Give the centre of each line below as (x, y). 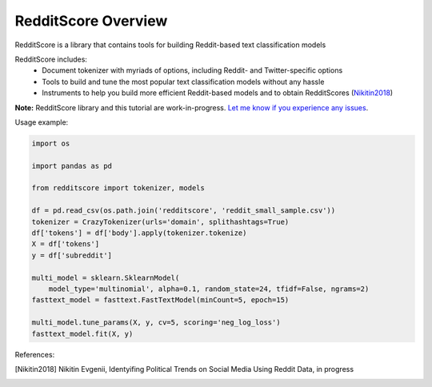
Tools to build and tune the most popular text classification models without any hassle (183, 82)
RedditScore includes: (51, 59)
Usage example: (42, 122)
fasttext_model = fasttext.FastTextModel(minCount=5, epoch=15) (160, 300)
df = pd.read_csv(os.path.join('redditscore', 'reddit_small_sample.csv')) (184, 211)
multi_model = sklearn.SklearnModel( (106, 277)
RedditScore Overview (91, 21)
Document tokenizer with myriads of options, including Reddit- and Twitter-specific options (192, 70)
